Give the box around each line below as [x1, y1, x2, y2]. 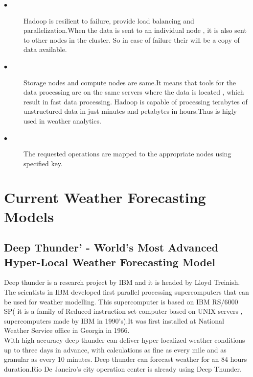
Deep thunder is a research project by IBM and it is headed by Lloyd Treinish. [4, 277, 240, 287]
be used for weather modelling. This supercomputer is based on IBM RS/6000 [4, 296, 238, 306]
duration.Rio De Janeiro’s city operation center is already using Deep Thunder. [4, 363, 242, 374]
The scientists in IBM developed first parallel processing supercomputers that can [4, 287, 249, 297]
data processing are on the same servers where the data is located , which [23, 87, 244, 97]
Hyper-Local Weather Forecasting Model [4, 254, 215, 269]
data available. [23, 44, 67, 54]
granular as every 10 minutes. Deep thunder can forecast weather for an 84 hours [4, 354, 247, 364]
